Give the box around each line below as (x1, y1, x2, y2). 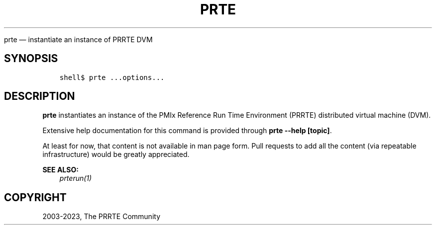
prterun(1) (59, 174, 92, 183)
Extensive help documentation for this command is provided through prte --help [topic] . (42, 126, 332, 135)
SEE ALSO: (42, 165, 79, 174)
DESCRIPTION (4, 90, 75, 103)
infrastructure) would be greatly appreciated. (42, 150, 190, 159)
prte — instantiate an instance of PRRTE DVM (4, 35, 153, 44)
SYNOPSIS (4, 52, 58, 65)
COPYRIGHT (4, 191, 67, 204)
